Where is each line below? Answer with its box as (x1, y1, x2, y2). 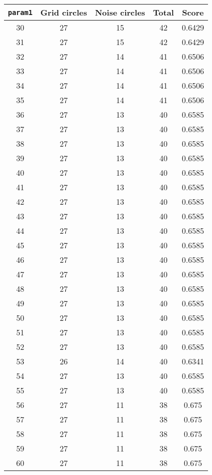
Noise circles (95, 7, 145, 18)
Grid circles (40, 7, 87, 18)
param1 (8, 8, 33, 17)
